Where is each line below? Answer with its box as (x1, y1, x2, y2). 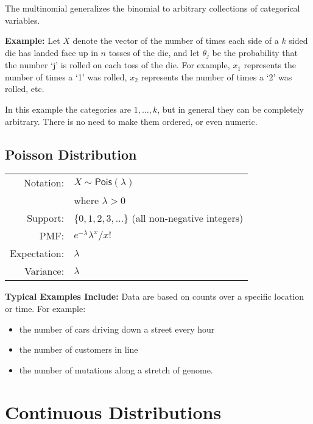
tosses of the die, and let (108, 46, 200, 58)
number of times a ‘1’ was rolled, (5, 70, 127, 83)
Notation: (23, 175, 65, 190)
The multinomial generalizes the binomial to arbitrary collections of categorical (5, 2, 300, 14)
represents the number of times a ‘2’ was (141, 70, 292, 83)
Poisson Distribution (5, 144, 137, 163)
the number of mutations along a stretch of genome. (19, 363, 213, 376)
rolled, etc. (5, 82, 44, 95)
